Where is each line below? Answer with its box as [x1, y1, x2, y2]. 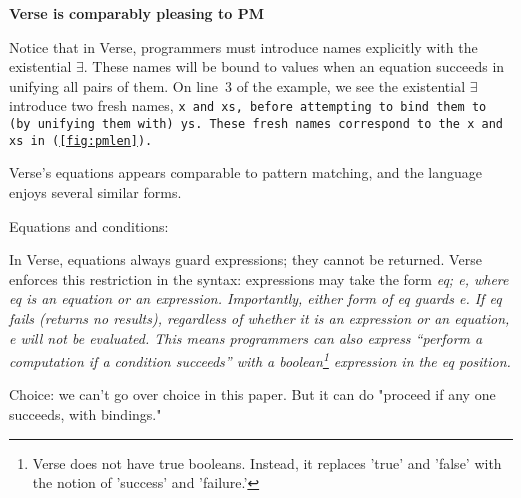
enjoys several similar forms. [9, 181, 182, 202]
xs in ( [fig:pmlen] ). [9, 133, 153, 148]
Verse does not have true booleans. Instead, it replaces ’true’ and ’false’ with [32, 452, 502, 473]
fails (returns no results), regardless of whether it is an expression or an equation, [9, 307, 510, 328]
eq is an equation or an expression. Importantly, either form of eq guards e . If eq [9, 288, 502, 309]
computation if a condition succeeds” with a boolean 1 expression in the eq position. [9, 348, 511, 371]
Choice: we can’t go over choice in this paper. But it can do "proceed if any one [9, 384, 496, 405]
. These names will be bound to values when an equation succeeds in [83, 56, 505, 77]
